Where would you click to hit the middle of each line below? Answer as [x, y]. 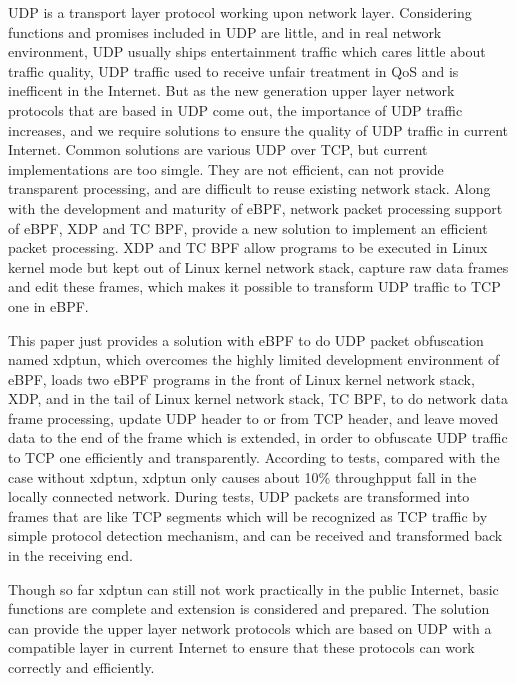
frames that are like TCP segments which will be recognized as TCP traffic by [248, 515]
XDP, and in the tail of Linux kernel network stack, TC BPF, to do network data [258, 398]
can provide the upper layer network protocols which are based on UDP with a [250, 627]
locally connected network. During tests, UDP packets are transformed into [239, 496]
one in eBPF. [48, 305]
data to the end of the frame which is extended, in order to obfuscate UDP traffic [258, 437]
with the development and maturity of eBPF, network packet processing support [255, 207]
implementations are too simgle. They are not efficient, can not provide [226, 168]
